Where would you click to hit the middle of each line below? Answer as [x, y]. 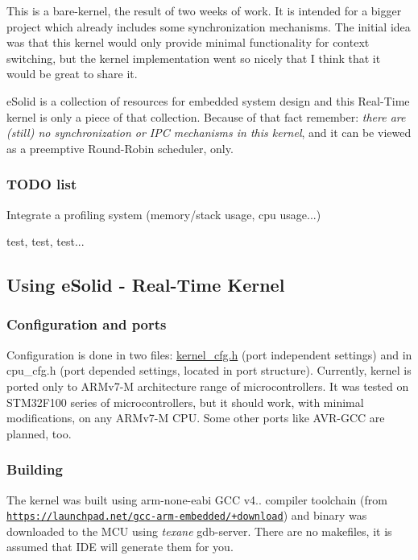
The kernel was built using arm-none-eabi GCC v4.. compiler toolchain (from [197, 499]
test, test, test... [46, 241]
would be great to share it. [72, 74]
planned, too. [39, 433]
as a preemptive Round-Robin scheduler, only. [120, 148]
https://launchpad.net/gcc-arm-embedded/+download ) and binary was [187, 515]
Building [35, 469]
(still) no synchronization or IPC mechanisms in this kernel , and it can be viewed [209, 133]
